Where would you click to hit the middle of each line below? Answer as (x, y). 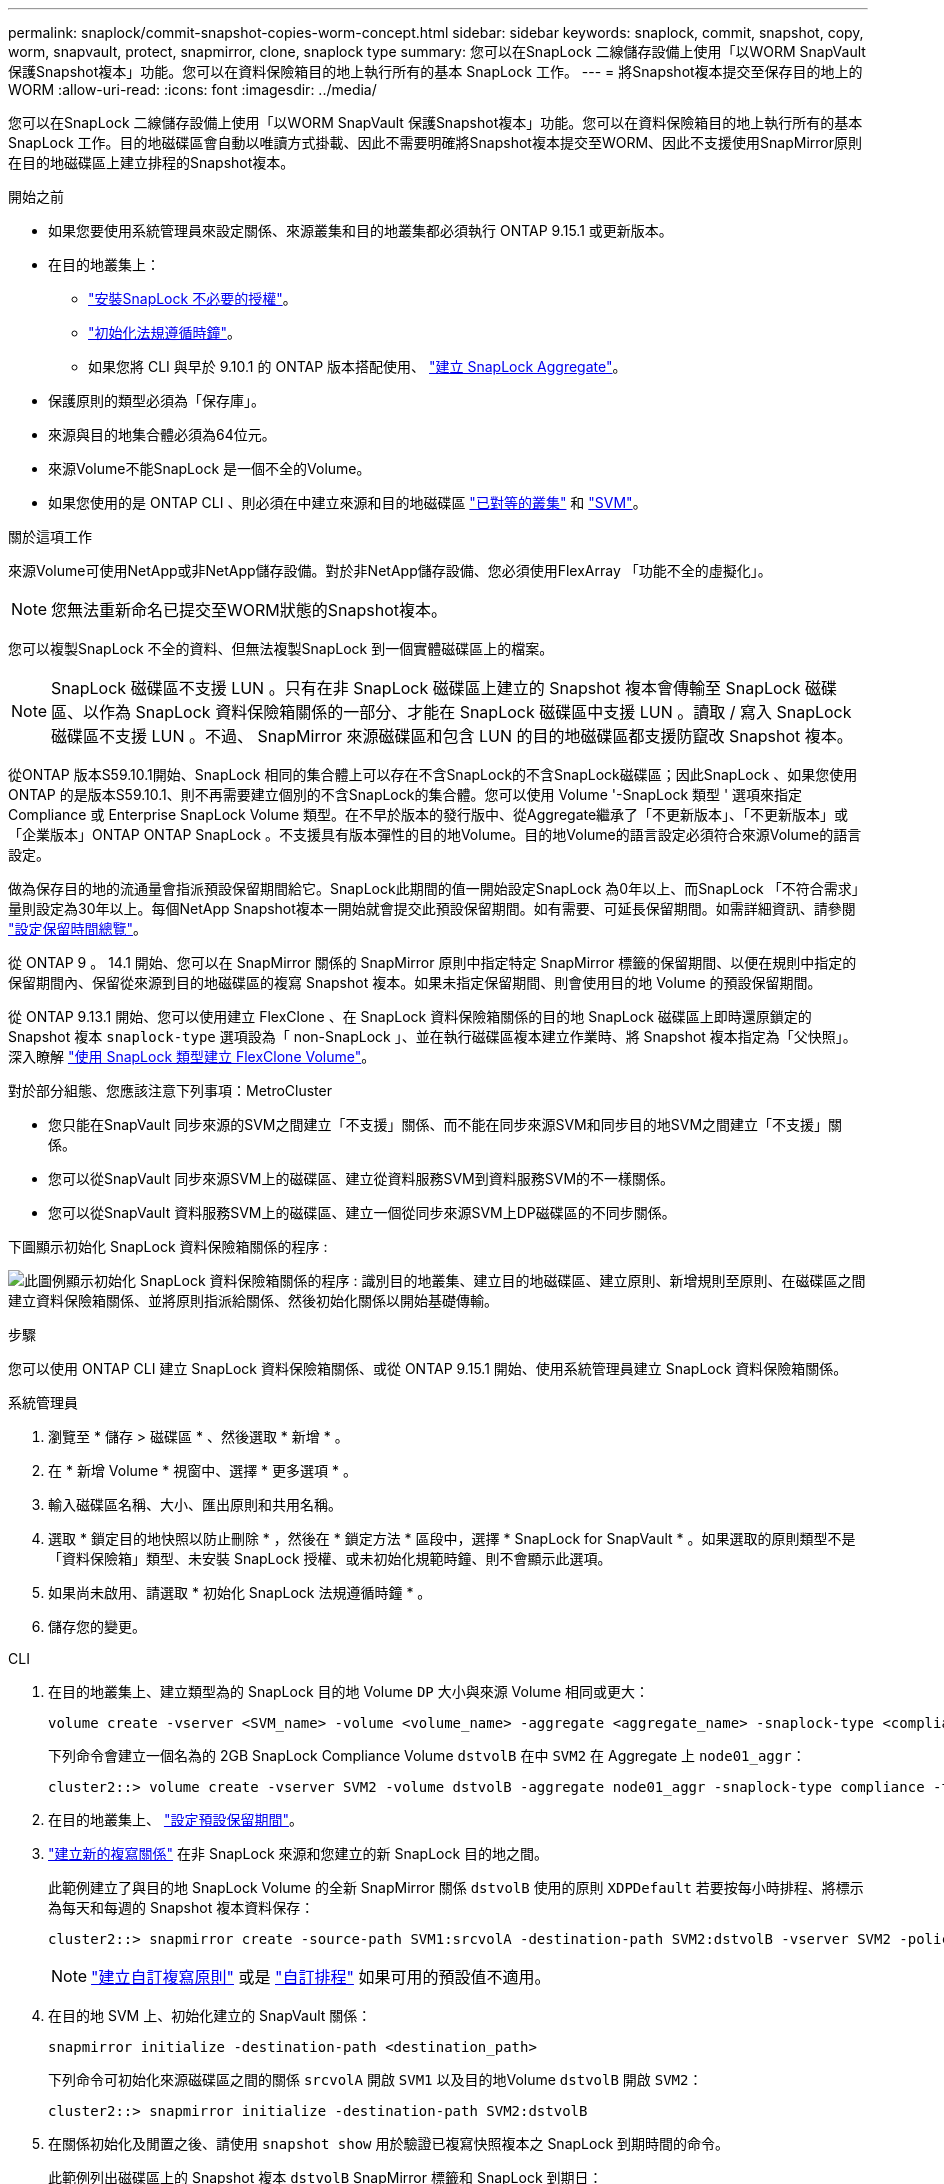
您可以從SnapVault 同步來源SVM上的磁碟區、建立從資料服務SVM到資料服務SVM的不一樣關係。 (361, 1178)
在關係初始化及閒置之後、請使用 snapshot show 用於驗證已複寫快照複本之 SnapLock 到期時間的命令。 (389, 2143)
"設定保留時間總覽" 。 (78, 928)
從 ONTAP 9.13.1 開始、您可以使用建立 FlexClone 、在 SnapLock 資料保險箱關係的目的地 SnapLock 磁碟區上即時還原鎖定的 (410, 1016)
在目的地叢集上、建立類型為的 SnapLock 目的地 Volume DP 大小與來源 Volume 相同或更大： (348, 1691)
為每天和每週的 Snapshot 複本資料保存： (181, 1907)
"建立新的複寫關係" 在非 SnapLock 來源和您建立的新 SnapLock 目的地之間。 (298, 1853)
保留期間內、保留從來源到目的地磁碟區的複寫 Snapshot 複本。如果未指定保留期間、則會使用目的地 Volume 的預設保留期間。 (415, 982)
